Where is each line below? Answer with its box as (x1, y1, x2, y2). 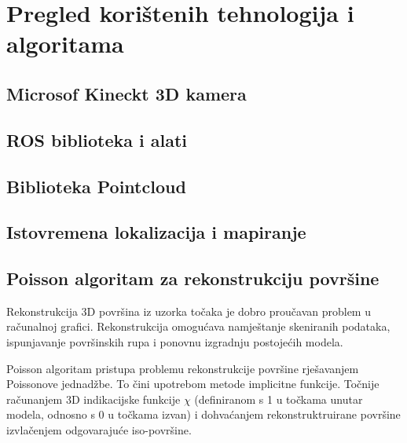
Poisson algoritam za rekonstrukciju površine (6, 266, 379, 291)
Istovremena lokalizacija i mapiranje (6, 220, 306, 244)
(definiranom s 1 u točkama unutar (194, 390, 363, 407)
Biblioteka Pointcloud (6, 174, 186, 198)
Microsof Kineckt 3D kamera (6, 81, 247, 105)
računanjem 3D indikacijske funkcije (6, 390, 181, 407)
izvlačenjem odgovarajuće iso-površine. (6, 422, 192, 438)
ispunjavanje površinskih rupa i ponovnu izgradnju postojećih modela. (6, 334, 343, 350)
